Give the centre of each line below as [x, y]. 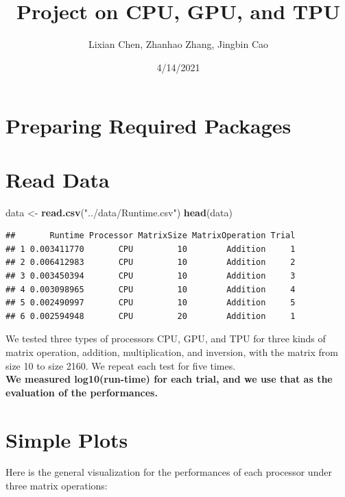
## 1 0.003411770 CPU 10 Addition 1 [151, 249]
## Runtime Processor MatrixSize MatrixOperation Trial [151, 236]
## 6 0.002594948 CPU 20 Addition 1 [151, 316]
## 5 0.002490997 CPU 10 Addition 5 [151, 303]
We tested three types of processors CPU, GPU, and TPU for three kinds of [166, 339]
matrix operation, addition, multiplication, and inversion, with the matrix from [172, 352]
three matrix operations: [57, 486]
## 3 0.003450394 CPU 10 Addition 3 [151, 276]
